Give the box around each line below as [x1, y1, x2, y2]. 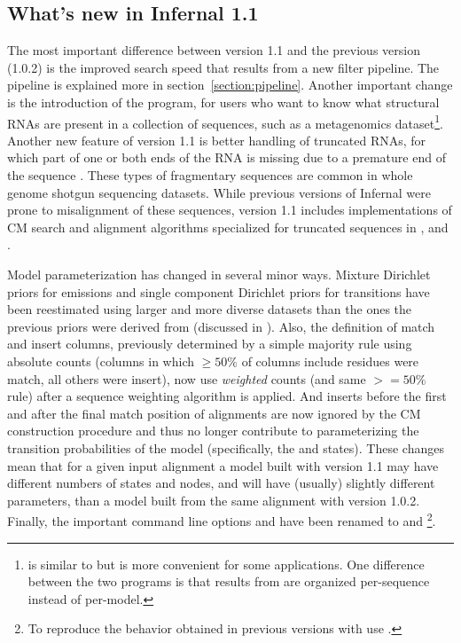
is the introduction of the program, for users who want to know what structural [7, 92, 440, 111]
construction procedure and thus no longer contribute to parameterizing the [7, 421, 419, 440]
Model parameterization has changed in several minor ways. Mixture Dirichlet [7, 264, 431, 283]
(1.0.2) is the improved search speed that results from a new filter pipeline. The [7, 58, 440, 76]
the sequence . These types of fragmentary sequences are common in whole [7, 166, 413, 184]
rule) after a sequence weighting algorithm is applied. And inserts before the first [7, 387, 447, 405]
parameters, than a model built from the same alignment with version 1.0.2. [7, 490, 420, 509]
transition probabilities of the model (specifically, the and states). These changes [7, 438, 444, 457]
